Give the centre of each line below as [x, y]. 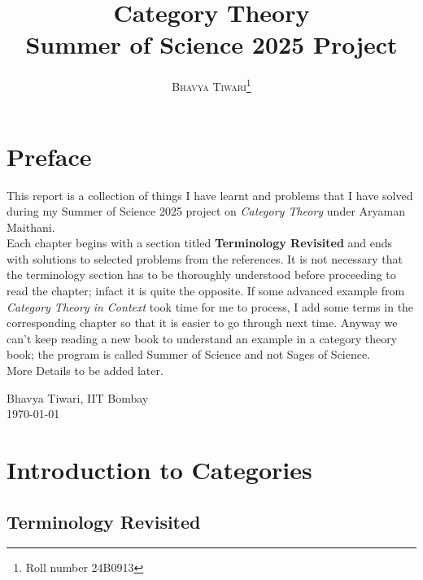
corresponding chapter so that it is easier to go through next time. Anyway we [202, 323]
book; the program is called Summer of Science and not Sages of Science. [189, 354]
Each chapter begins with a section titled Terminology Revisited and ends [200, 243]
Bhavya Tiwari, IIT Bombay [78, 397]
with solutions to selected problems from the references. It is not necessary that [205, 258]
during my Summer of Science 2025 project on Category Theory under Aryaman [206, 211]
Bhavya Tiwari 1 [211, 85]
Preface [49, 156]
